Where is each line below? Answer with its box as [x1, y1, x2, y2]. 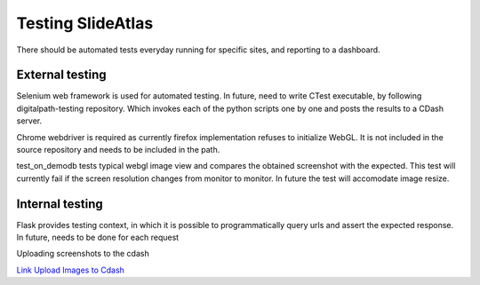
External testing [16, 67, 107, 83]
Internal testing [16, 196, 104, 211]
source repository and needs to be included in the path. [16, 145, 220, 155]
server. [16, 115, 43, 126]
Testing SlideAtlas [16, 13, 154, 33]
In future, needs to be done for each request [16, 232, 180, 243]
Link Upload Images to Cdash [16, 265, 124, 275]
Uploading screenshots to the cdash [16, 249, 150, 259]
